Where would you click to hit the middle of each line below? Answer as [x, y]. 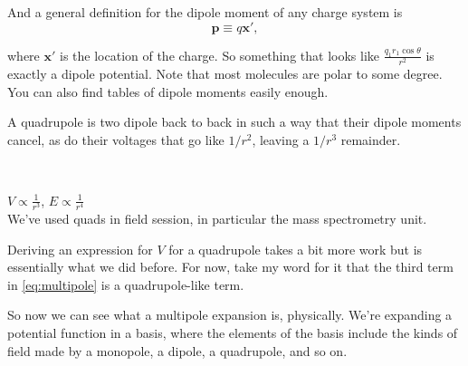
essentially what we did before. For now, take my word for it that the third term [230, 267]
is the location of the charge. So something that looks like [220, 55]
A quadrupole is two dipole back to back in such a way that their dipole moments [234, 122]
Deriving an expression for [80, 249]
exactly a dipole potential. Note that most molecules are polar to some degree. [225, 73]
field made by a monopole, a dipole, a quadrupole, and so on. [177, 350]
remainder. [371, 139]
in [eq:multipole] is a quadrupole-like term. [126, 284]
